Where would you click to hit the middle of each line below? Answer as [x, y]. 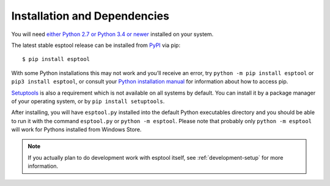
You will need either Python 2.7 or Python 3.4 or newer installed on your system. [112, 34]
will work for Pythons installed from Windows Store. [76, 130]
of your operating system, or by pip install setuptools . [88, 101]
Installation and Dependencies [90, 16]
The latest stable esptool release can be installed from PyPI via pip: [96, 45]
